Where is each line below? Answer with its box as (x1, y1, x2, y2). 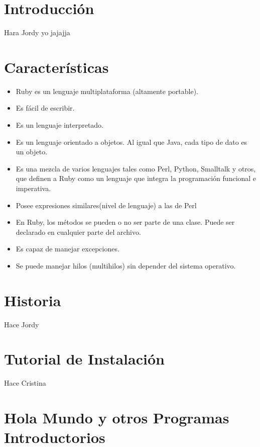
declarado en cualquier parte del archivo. (16, 226, 141, 237)
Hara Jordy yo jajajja (4, 27, 70, 38)
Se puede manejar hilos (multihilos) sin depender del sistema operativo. (16, 260, 236, 271)
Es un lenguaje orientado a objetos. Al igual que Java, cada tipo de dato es (16, 136, 247, 147)
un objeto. (16, 146, 48, 157)
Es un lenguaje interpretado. (16, 120, 104, 130)
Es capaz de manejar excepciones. (16, 243, 119, 254)
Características (4, 56, 109, 77)
